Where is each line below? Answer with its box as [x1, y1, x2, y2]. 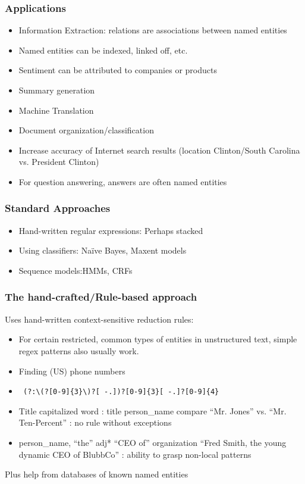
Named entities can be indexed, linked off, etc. [18, 43, 188, 56]
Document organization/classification [18, 124, 154, 136]
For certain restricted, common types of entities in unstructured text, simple [18, 333, 297, 345]
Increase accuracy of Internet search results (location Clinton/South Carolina [18, 143, 300, 156]
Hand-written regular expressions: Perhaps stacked [18, 224, 203, 236]
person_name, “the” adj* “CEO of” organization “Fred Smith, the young [18, 436, 287, 448]
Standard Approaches [5, 201, 111, 216]
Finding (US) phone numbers [18, 364, 125, 377]
